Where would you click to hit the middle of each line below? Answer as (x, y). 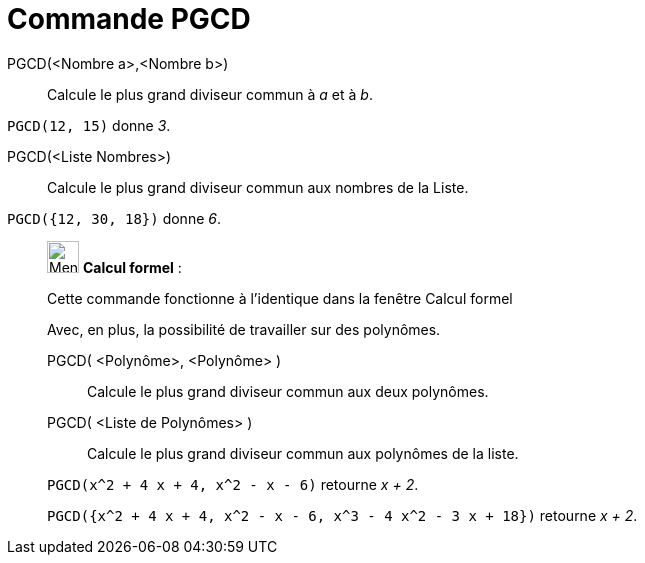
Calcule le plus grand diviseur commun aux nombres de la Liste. (258, 187)
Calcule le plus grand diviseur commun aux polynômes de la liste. (303, 453)
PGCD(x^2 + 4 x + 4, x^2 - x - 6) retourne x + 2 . (233, 484)
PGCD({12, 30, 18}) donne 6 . (114, 218)
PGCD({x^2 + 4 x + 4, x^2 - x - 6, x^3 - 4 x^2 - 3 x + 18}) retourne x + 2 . (342, 515)
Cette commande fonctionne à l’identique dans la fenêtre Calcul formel (280, 298)
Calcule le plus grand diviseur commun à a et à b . (210, 94)
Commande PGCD (129, 19)
